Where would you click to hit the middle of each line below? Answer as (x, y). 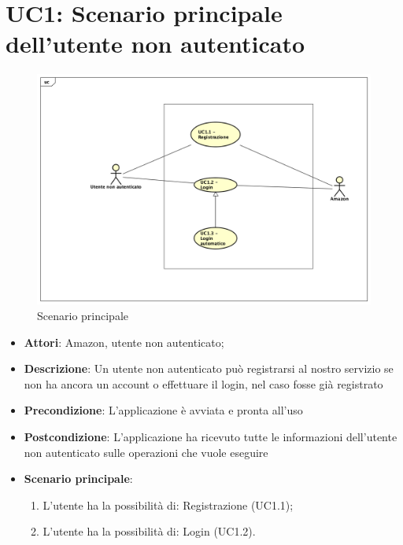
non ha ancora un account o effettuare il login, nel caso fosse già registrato (203, 383)
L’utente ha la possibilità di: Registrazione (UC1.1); (168, 504)
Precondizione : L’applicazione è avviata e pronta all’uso (163, 410)
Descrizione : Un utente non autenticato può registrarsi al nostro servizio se (209, 368)
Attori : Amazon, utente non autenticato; (124, 342)
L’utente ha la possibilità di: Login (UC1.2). (149, 531)
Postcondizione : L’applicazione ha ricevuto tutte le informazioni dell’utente (211, 437)
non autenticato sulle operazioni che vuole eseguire (146, 452)
